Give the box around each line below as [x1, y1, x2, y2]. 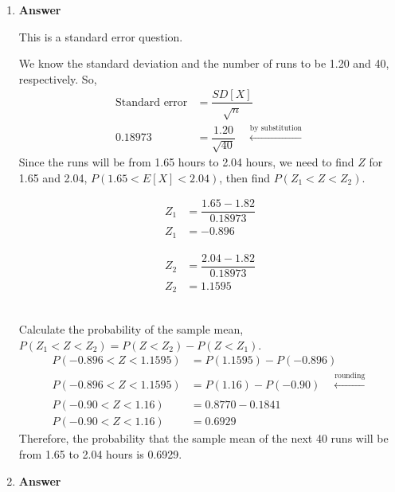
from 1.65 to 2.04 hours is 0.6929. [18, 446, 182, 463]
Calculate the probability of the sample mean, [18, 320, 244, 337]
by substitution [249, 124, 302, 133]
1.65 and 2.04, [18, 169, 88, 185]
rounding [334, 372, 366, 381]
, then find [219, 169, 271, 185]
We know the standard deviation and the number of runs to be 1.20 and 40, [18, 55, 389, 72]
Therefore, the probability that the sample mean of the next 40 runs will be [18, 430, 389, 447]
